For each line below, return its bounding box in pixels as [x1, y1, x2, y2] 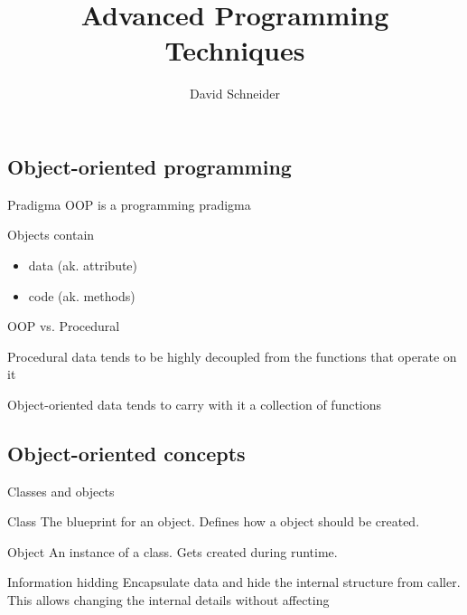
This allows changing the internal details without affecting [7, 591, 330, 610]
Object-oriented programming [7, 152, 292, 180]
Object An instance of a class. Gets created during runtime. [7, 542, 338, 561]
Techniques [164, 32, 305, 69]
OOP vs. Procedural [7, 317, 120, 336]
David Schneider [190, 84, 280, 103]
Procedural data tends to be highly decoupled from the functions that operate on [7, 346, 457, 365]
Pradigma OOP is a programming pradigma [7, 194, 251, 213]
